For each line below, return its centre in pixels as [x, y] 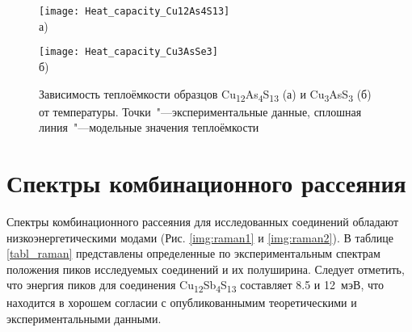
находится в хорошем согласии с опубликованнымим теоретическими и [182, 303]
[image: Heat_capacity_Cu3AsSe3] [128, 52]
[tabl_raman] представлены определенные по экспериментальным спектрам [193, 253]
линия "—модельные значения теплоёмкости [149, 127]
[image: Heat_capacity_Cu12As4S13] [135, 11]
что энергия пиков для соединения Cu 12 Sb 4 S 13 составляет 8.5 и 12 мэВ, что [195, 286]
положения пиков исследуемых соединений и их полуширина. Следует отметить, [206, 269]
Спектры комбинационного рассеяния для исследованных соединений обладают [203, 221]
